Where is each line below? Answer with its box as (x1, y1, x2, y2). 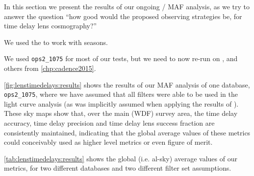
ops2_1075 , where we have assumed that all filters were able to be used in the (4, 89, 238, 99)
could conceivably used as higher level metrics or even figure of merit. (4, 137, 213, 147)
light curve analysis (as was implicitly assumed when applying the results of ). (4, 98, 239, 109)
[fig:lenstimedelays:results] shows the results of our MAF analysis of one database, (4, 79, 250, 89)
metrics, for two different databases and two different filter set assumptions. (4, 163, 231, 173)
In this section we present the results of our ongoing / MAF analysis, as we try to (4, 1, 250, 11)
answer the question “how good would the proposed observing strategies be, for (4, 11, 242, 21)
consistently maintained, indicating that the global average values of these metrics (4, 127, 251, 137)
